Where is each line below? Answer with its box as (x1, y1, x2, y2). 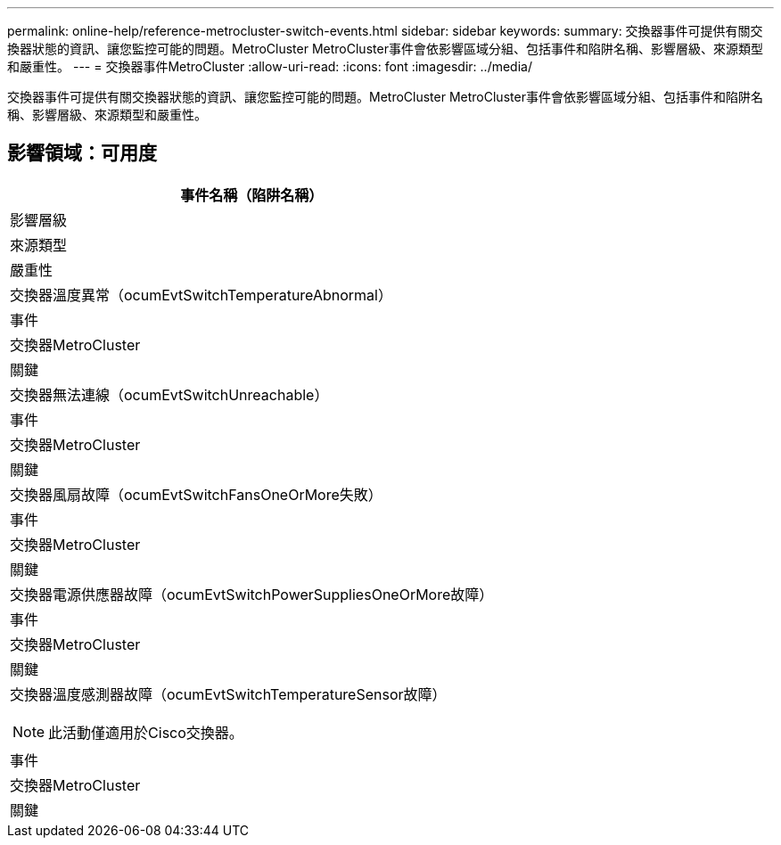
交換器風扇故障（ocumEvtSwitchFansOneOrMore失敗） (10, 485, 382, 504)
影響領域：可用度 (7, 142, 157, 165)
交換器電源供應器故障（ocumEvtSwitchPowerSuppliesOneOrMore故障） (10, 585, 494, 603)
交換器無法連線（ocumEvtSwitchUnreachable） (10, 385, 329, 404)
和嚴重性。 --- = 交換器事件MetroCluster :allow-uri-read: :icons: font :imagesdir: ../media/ (7, 59, 532, 74)
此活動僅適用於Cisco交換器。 (48, 723, 243, 742)
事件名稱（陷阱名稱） (180, 185, 324, 204)
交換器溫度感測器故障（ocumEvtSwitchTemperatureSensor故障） (10, 685, 447, 703)
